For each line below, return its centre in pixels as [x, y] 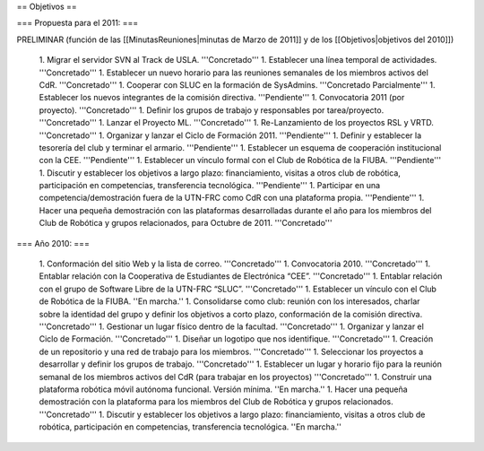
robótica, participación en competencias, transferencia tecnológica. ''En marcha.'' [190, 427]
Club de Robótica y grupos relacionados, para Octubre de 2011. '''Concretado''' [186, 223]
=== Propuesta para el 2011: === [78, 23]
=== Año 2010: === [53, 243]
